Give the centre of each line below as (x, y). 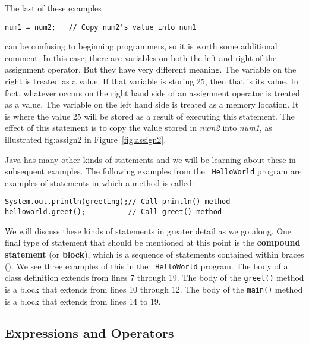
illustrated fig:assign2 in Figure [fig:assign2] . (86, 139)
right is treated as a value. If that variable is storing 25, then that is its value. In (152, 81)
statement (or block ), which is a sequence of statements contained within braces (154, 254)
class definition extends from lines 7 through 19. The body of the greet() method (154, 277)
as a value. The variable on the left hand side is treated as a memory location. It (152, 104)
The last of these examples (53, 8)
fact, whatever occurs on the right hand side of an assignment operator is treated (152, 92)
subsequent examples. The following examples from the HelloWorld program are (153, 171)
